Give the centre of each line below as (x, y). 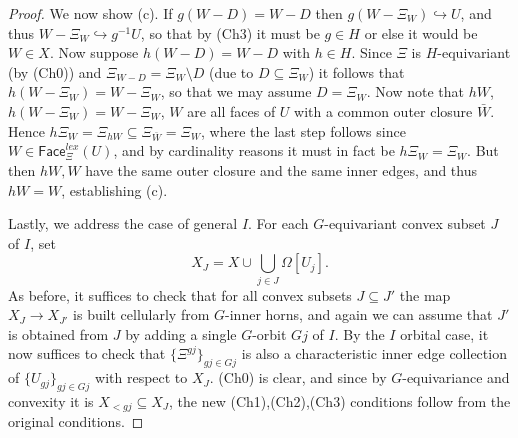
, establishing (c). (114, 189)
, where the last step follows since (303, 130)
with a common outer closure (383, 110)
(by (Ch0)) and (55, 71)
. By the (359, 333)
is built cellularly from (141, 314)
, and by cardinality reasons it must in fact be (254, 150)
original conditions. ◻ (76, 421)
